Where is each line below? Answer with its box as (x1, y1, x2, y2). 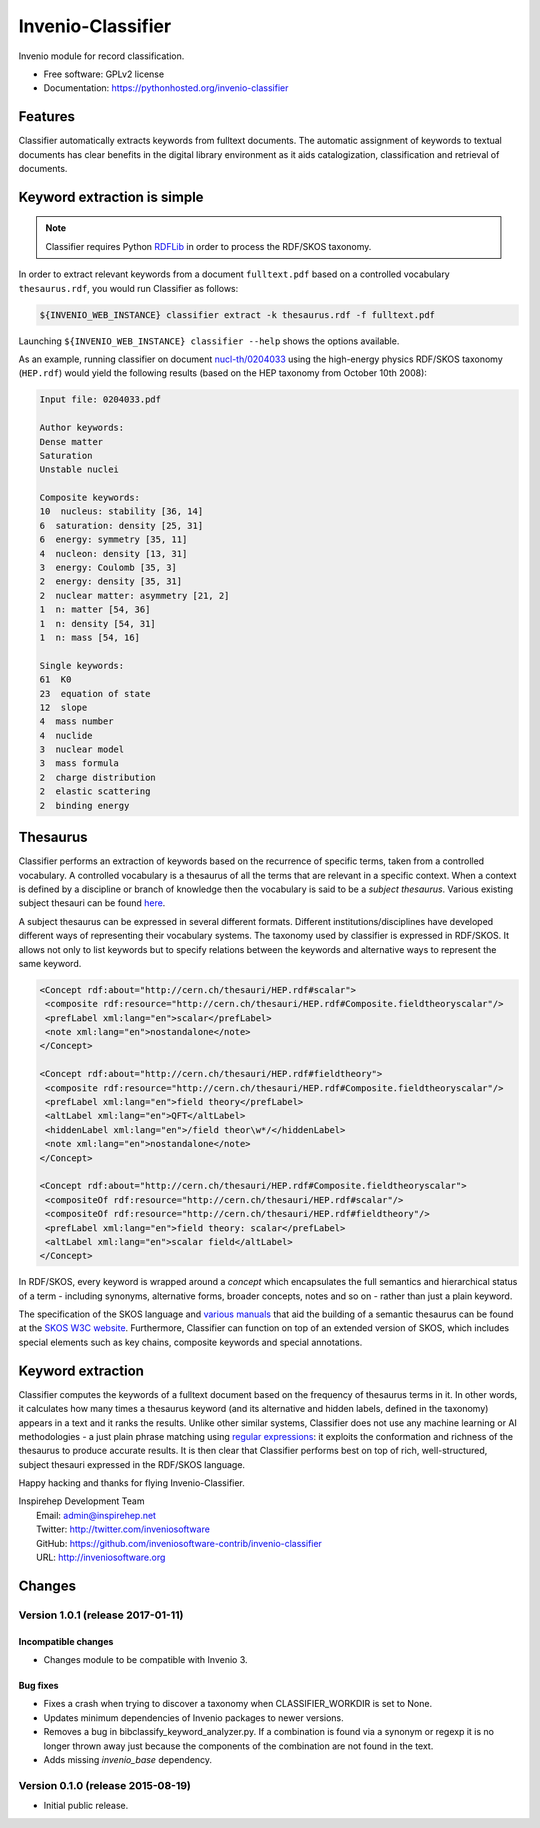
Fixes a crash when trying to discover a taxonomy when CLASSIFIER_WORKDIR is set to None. (43, 1698, 433, 1710)
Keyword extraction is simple (18, 188, 204, 205)
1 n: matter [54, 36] (39, 604, 151, 615)
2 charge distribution (39, 771, 157, 783)
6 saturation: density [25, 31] (39, 520, 204, 531)
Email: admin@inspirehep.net (36, 1509, 157, 1521)
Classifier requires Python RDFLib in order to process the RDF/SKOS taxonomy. (45, 240, 372, 252)
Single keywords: (39, 660, 125, 671)
